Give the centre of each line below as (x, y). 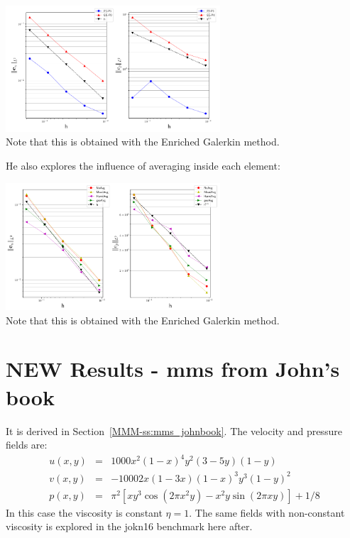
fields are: (27, 445)
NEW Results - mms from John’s (173, 369)
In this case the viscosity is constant (84, 512)
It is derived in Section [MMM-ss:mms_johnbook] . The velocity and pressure (174, 430)
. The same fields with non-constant (267, 512)
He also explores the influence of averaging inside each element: (143, 165)
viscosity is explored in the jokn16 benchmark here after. (129, 526)
